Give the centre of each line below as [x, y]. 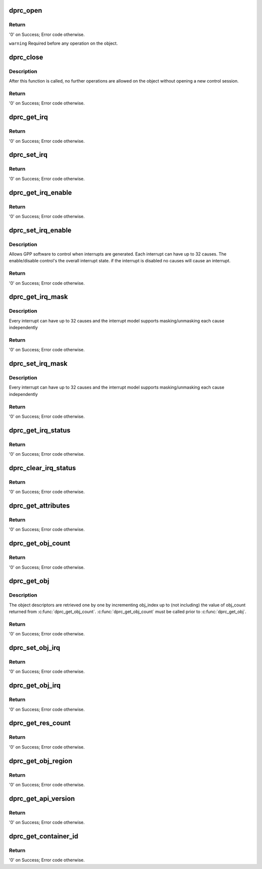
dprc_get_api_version [42, 798]
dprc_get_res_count [40, 723]
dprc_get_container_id [44, 836]
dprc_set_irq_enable [40, 230]
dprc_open [25, 10]
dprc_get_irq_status [40, 430]
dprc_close [26, 57]
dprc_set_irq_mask [38, 364]
